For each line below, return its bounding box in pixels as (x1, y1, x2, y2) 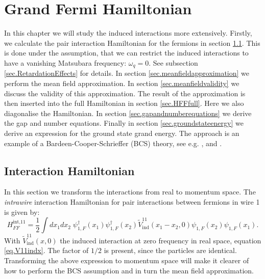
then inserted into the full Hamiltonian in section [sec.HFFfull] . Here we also (4, 98, 244, 108)
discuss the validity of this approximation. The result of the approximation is (4, 88, 246, 98)
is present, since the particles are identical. (104, 245, 237, 256)
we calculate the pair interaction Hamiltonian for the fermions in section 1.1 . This (4, 37, 260, 48)
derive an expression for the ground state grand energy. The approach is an (4, 127, 239, 138)
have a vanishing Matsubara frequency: (4, 57, 127, 68)
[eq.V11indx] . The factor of (4, 245, 89, 256)
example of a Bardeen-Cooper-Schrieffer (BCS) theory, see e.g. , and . (4, 137, 222, 148)
